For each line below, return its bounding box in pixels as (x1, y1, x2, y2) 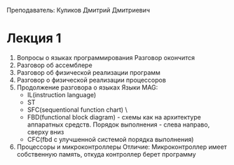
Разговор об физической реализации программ (16, 68, 160, 76)
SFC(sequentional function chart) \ (27, 105, 128, 114)
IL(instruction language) (27, 90, 97, 99)
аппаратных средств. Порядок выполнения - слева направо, (27, 120, 210, 129)
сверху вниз (27, 127, 64, 136)
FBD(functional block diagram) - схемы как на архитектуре (27, 113, 201, 121)
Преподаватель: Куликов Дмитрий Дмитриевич (6, 6, 151, 14)
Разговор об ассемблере (16, 61, 92, 69)
